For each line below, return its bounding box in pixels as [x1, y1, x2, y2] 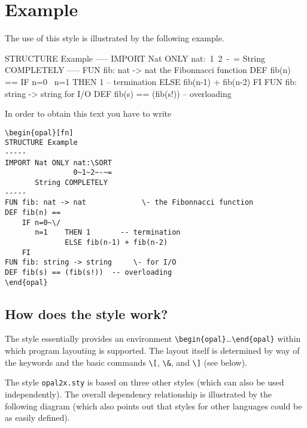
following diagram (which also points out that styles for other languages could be [5, 399, 302, 412]
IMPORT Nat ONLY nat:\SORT [5, 158, 112, 167]
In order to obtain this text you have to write [5, 107, 172, 120]
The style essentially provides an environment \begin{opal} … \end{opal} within [5, 332, 301, 345]
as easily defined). [5, 411, 70, 424]
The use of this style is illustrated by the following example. [5, 32, 224, 44]
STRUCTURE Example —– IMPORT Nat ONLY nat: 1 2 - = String [5, 51, 266, 64]
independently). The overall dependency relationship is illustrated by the [5, 387, 272, 400]
